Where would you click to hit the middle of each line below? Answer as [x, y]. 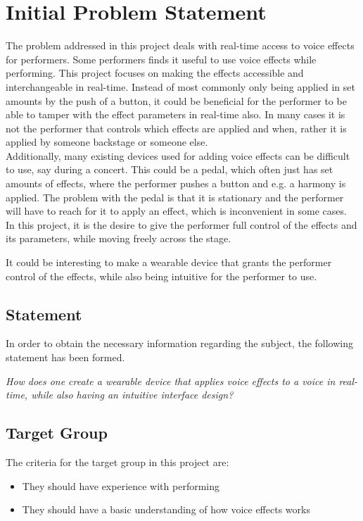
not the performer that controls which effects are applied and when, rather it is [176, 128]
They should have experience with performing [121, 485]
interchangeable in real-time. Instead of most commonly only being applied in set [180, 86]
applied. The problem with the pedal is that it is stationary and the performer [175, 197]
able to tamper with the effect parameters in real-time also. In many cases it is [176, 114]
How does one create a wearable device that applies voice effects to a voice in [171, 381]
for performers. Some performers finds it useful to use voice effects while [161, 59]
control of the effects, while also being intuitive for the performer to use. [161, 276]
